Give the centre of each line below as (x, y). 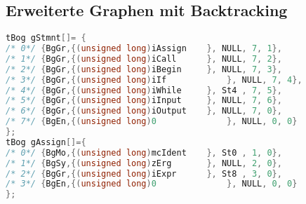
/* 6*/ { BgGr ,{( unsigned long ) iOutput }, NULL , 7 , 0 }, (144, 111)
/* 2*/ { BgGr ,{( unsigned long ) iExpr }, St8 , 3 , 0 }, (144, 174)
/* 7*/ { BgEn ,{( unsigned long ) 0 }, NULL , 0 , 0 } (152, 122)
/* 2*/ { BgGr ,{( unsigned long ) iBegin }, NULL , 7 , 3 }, (144, 69)
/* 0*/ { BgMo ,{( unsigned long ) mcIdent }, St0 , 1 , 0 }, (144, 152)
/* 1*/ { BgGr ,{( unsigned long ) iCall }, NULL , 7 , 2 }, (144, 59)
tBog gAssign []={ (46, 142)
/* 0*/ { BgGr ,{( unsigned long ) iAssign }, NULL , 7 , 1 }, (144, 49)
